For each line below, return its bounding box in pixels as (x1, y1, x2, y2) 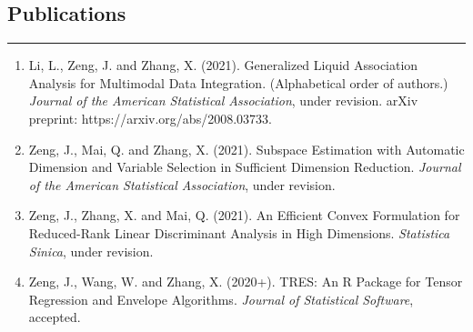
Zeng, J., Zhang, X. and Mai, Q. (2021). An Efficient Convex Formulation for (28, 206, 460, 225)
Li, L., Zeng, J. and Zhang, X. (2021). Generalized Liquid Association (28, 55, 418, 75)
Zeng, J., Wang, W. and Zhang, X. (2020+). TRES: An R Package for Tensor (28, 272, 463, 291)
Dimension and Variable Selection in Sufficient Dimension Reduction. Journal (28, 157, 461, 176)
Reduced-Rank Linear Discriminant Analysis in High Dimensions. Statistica (28, 223, 450, 242)
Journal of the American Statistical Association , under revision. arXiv (28, 91, 418, 110)
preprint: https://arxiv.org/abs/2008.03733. (28, 108, 272, 127)
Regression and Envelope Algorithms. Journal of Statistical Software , (28, 289, 414, 308)
